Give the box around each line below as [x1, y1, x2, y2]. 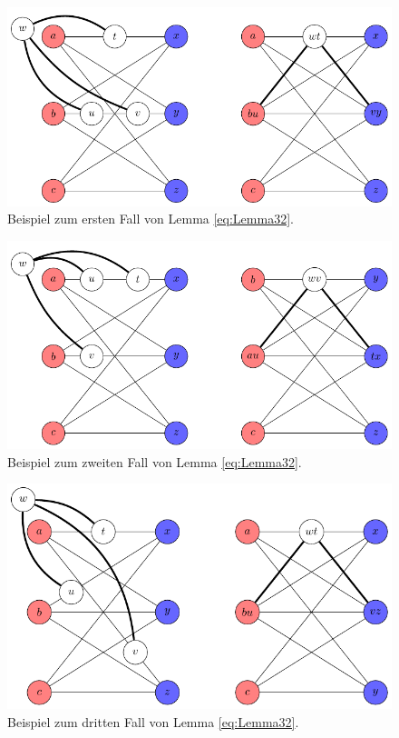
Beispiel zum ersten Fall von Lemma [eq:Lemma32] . [7, 209, 294, 228]
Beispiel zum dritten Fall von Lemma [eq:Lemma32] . [7, 712, 299, 731]
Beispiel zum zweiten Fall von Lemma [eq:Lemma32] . [7, 452, 302, 471]
